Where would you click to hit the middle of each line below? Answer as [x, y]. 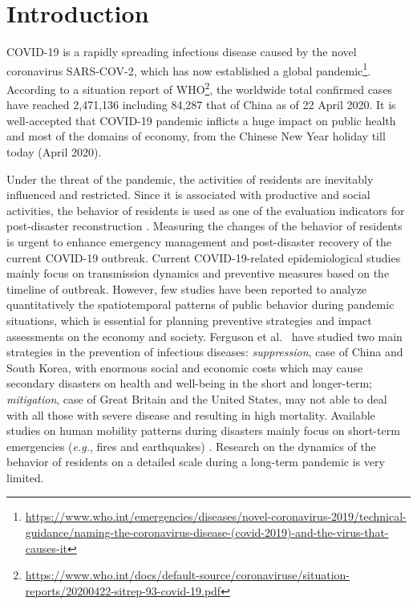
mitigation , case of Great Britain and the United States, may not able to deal [197, 398]
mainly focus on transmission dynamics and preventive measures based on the [198, 273]
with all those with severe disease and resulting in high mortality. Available [191, 414]
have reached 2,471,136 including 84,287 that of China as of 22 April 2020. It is [201, 105]
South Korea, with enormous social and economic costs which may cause [185, 367]
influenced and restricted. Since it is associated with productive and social [188, 195]
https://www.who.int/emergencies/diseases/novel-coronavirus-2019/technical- [216, 516]
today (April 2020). [54, 152]
